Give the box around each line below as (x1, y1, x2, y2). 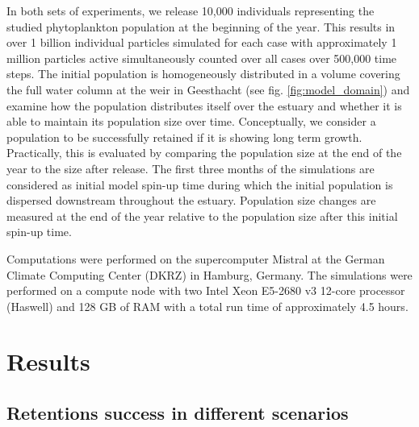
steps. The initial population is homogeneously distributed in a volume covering (6, 65, 400, 82)
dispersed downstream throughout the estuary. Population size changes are (6, 192, 376, 209)
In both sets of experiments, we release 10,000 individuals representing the (6, 2, 375, 19)
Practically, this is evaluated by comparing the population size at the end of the (6, 144, 402, 161)
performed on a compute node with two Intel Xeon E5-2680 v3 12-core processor (6, 282, 405, 299)
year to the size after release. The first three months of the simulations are (6, 160, 375, 176)
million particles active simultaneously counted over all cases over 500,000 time (6, 49, 397, 66)
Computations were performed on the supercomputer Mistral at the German (6, 250, 385, 267)
